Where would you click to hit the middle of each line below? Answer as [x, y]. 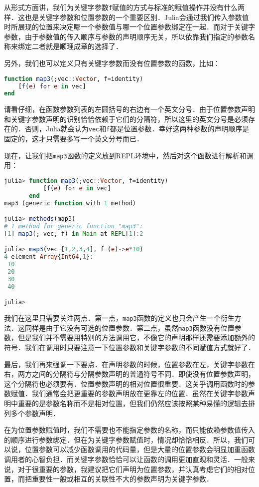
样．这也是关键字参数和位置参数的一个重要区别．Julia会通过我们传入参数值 [127, 17]
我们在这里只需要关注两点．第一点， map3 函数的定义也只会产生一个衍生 [119, 318]
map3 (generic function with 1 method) [70, 203]
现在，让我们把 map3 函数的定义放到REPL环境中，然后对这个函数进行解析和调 [129, 155]
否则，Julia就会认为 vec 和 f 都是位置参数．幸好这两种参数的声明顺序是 [137, 129]
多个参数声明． [35, 413]
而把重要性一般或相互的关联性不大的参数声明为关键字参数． [115, 479]
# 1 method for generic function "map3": [74, 226]
